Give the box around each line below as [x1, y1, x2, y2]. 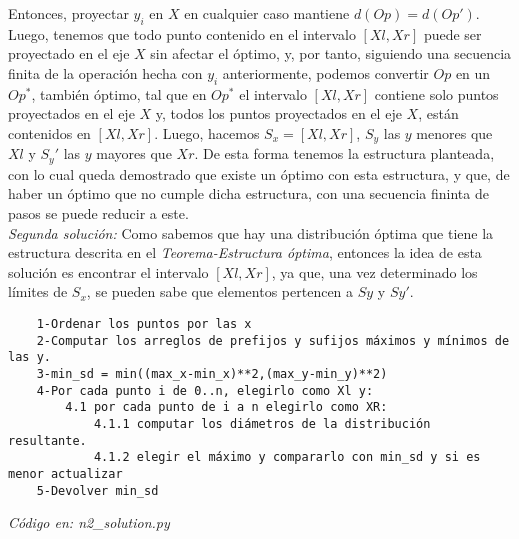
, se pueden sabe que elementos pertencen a [86, 281, 354, 302]
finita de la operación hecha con [8, 62, 203, 83]
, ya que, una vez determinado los [271, 261, 478, 282]
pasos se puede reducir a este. [8, 203, 189, 224]
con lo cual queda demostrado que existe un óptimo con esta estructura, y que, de [8, 163, 510, 184]
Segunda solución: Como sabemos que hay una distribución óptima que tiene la [8, 222, 494, 243]
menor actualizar [8, 466, 123, 481]
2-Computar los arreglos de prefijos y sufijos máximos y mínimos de [36, 333, 510, 348]
